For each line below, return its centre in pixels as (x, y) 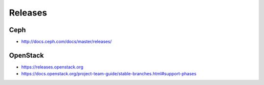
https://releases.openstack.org (52, 67)
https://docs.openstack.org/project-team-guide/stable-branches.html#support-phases (109, 74)
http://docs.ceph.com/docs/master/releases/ (66, 42)
